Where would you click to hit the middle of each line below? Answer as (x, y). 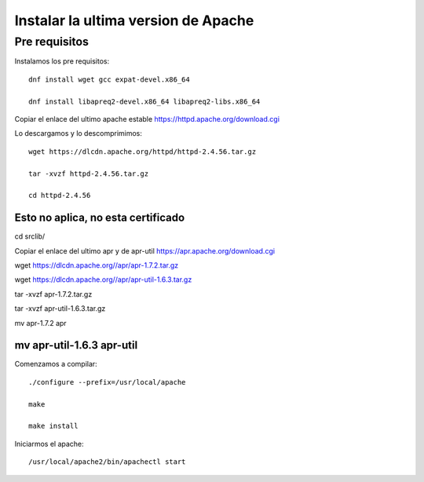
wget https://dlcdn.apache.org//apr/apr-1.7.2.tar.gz (97, 265)
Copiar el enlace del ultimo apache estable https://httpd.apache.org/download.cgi (147, 119)
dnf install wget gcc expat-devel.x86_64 (109, 79)
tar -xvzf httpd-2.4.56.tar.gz (89, 173)
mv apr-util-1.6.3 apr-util (76, 345)
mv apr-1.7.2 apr (40, 323)
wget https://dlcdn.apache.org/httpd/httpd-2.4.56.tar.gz (143, 152)
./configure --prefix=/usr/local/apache (107, 382)
